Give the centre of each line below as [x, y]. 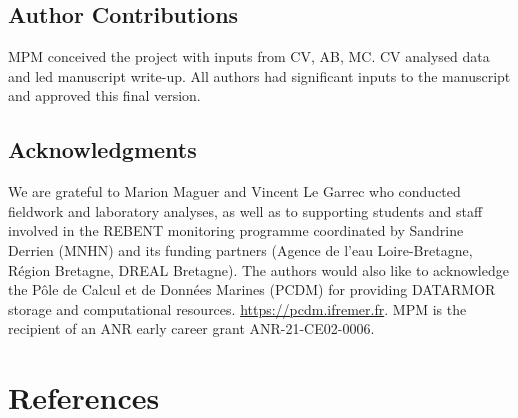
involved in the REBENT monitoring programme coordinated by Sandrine [236, 230]
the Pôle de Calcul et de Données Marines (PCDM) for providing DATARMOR [252, 289]
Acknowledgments [102, 149]
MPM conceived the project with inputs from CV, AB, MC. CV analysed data [249, 56]
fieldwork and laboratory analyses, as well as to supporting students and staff [245, 210]
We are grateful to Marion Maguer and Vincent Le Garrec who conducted [234, 191]
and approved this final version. [104, 95]
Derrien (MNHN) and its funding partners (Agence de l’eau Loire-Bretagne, [240, 249]
